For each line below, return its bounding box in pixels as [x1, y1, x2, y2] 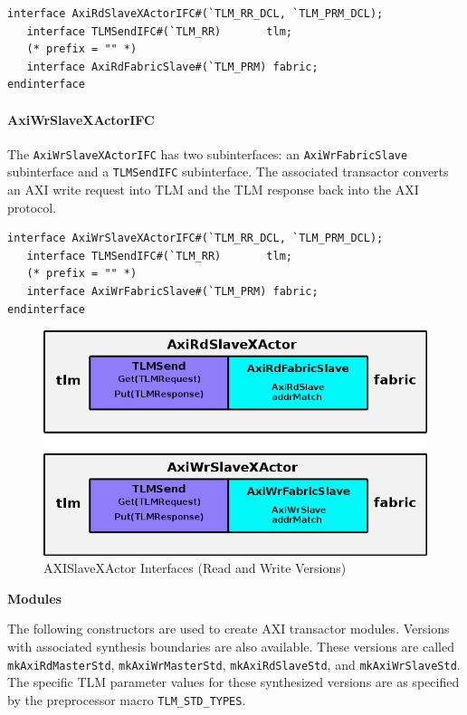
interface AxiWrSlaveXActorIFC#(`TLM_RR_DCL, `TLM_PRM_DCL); [7, 232, 384, 245]
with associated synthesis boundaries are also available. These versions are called [7, 637, 454, 655]
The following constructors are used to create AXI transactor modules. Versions [7, 619, 450, 638]
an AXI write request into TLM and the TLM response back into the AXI [7, 180, 419, 199]
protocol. [7, 197, 57, 216]
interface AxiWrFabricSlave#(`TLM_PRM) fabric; [26, 285, 319, 299]
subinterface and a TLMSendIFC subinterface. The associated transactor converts [7, 162, 449, 181]
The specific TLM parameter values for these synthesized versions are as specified [7, 672, 460, 691]
